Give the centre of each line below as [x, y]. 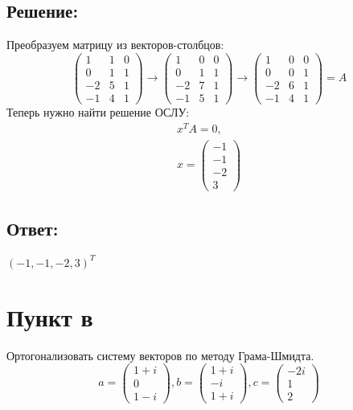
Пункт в [50, 316]
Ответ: [33, 229]
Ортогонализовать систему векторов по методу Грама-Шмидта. [160, 355]
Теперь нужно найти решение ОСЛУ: [98, 111]
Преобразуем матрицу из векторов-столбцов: [115, 45]
